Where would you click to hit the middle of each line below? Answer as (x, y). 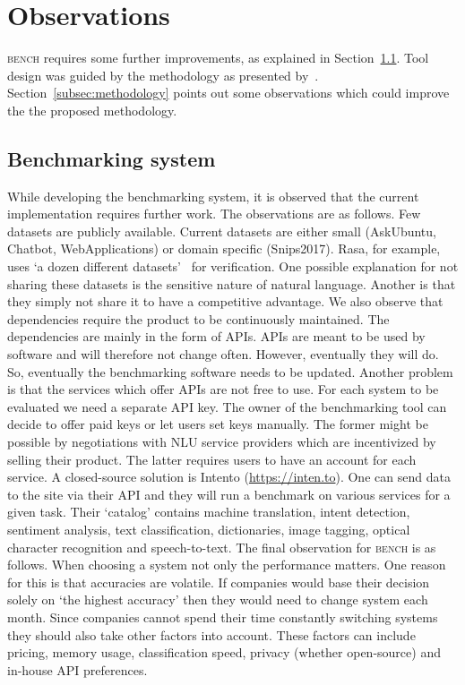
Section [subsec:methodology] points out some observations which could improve (228, 93)
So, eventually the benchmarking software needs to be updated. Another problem (230, 371)
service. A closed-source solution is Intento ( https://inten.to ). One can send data (229, 477)
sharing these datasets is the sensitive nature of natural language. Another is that (232, 283)
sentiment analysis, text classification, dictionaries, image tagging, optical (209, 529)
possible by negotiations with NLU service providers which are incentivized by (222, 442)
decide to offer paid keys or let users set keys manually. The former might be (218, 424)
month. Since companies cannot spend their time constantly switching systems (223, 616)
